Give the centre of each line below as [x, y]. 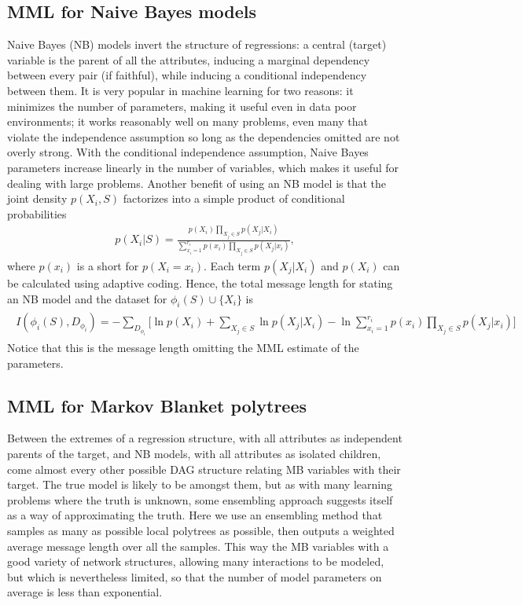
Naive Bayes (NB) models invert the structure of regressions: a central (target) [197, 44]
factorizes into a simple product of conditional [234, 198]
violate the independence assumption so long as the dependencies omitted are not [204, 136]
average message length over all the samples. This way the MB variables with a [198, 546]
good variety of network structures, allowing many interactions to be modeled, [196, 561]
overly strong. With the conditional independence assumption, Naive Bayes [188, 152]
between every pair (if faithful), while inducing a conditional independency [187, 75]
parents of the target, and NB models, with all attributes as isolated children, [194, 453]
